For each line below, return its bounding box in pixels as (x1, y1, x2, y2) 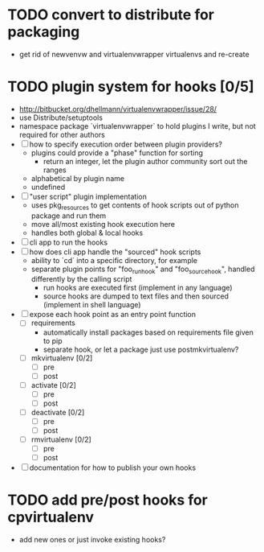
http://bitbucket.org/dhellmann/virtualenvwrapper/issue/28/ (18, 104, 217, 113)
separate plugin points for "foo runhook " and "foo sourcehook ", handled (30, 264, 255, 275)
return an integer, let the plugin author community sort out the (43, 156, 248, 166)
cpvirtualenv (7, 509, 94, 526)
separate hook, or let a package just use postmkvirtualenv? (43, 344, 239, 354)
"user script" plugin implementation (29, 192, 148, 201)
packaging (7, 23, 80, 41)
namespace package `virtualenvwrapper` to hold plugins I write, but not (18, 121, 256, 130)
